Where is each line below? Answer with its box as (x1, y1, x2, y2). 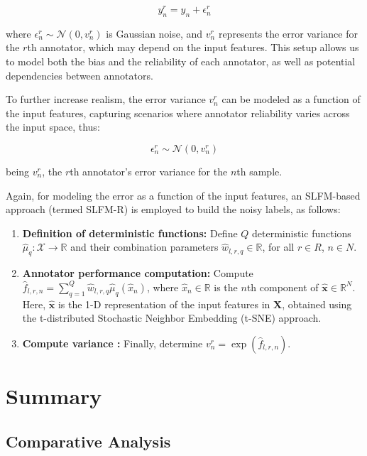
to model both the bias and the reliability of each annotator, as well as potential (6, 54, 356, 69)
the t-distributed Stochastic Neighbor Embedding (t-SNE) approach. (22, 310, 322, 325)
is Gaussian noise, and (106, 26, 203, 40)
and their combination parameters (70, 239, 219, 254)
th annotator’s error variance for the (70, 164, 228, 179)
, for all (262, 239, 295, 254)
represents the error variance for (218, 26, 358, 40)
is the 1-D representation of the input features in (57, 296, 270, 311)
